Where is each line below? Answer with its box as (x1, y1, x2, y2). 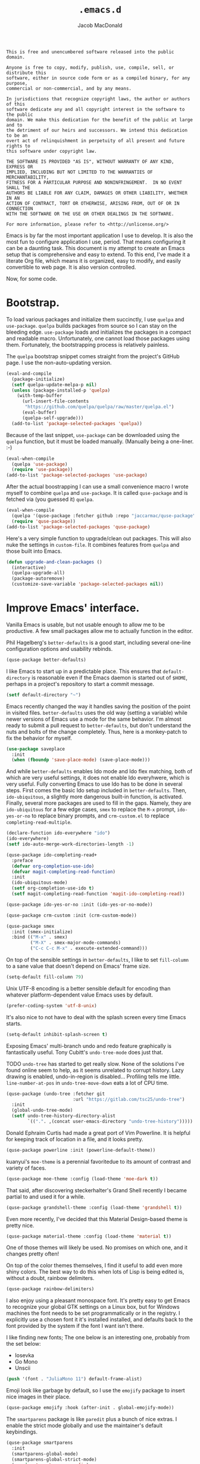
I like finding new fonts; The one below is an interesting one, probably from (6, 1334, 190, 1341)
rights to (6, 143, 31, 149)
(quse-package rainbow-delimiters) (6, 1286, 95, 1292)
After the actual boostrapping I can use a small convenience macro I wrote (6, 483, 189, 490)
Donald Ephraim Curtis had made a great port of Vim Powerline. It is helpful (6, 1129, 190, 1136)
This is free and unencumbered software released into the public (6, 49, 174, 55)
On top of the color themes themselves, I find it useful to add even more (6, 1262, 183, 1269)
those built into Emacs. (6, 548, 62, 555)
